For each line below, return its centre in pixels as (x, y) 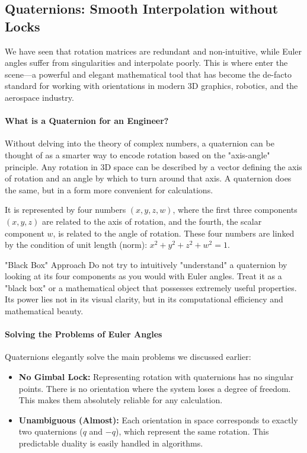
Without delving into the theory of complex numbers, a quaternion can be (140, 143)
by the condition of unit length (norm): (76, 245)
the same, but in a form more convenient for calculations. (109, 189)
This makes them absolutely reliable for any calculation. (121, 400)
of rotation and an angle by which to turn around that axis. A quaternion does (148, 178)
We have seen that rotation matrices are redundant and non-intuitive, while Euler (153, 51)
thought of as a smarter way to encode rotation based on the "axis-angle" (137, 154)
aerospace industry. (39, 97)
